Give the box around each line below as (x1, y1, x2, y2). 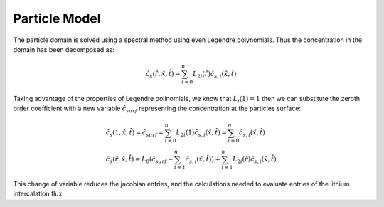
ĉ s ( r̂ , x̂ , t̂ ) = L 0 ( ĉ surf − (105, 155, 174, 165)
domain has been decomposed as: (13, 45, 114, 53)
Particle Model (13, 11, 101, 26)
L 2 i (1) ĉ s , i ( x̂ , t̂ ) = (176, 129, 228, 139)
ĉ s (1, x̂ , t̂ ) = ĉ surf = (105, 129, 164, 139)
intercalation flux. (13, 189, 64, 198)
